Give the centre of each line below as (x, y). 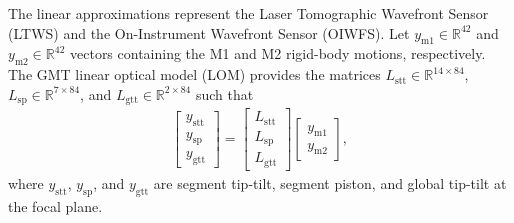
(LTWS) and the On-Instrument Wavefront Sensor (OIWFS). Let (209, 32)
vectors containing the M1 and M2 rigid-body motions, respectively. (278, 53)
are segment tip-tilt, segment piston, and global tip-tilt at (330, 182)
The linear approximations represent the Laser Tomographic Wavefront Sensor (248, 13)
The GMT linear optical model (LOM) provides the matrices (194, 74)
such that (224, 93)
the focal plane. (55, 205)
